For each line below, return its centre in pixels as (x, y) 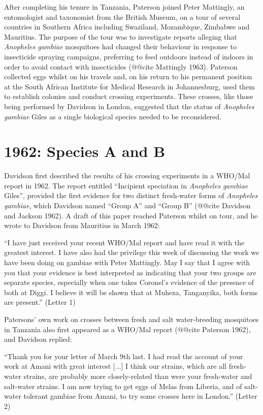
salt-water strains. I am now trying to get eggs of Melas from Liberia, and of (123, 386)
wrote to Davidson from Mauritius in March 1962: (82, 225)
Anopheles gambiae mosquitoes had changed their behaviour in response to (120, 46)
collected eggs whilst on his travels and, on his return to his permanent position (128, 76)
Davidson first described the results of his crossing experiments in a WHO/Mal (127, 175)
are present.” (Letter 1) (40, 302)
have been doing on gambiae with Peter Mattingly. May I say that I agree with (127, 262)
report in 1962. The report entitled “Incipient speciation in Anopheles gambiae (126, 185)
